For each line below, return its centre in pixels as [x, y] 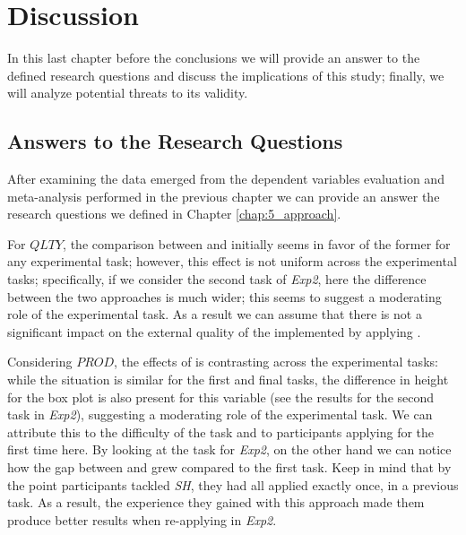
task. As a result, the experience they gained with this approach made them [216, 502]
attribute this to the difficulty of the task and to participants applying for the [221, 431]
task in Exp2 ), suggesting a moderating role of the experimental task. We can [220, 414]
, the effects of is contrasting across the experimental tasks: [276, 362]
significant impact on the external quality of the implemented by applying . [214, 331]
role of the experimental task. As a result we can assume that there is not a [215, 314]
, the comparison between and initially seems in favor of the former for [257, 243]
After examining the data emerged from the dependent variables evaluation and [226, 179]
